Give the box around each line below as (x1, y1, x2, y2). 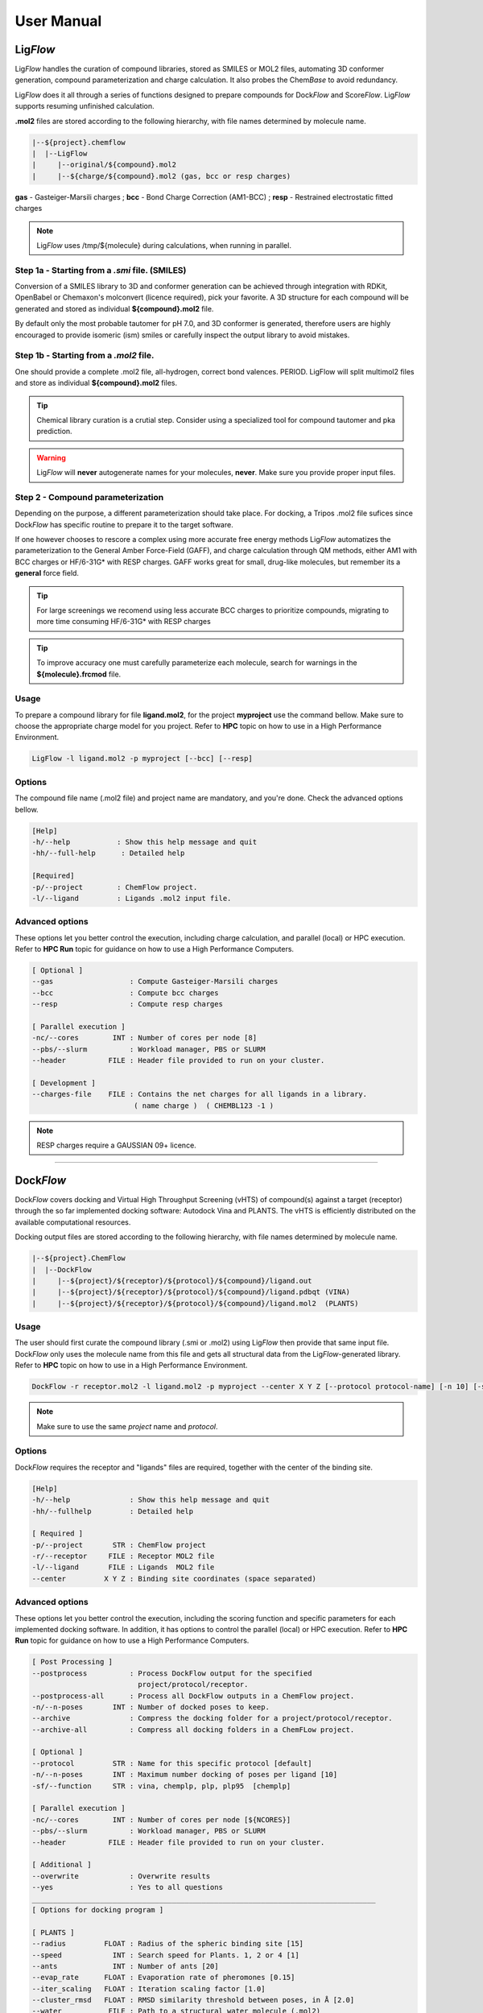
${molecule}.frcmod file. (36, 669, 122, 679)
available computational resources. (14, 1217, 131, 1227)
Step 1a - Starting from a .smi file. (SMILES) (14, 264, 187, 275)
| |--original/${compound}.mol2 (31, 160, 177, 169)
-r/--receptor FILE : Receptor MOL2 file (31, 1552, 215, 1561)
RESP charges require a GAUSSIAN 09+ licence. (36, 1140, 196, 1151)
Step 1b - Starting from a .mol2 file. (14, 350, 155, 362)
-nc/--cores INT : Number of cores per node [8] (31, 1033, 258, 1043)
